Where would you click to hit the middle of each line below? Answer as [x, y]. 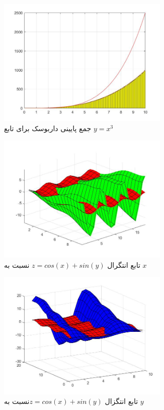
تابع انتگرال [124, 265]
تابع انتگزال [121, 401]
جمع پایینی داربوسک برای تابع [48, 128]
